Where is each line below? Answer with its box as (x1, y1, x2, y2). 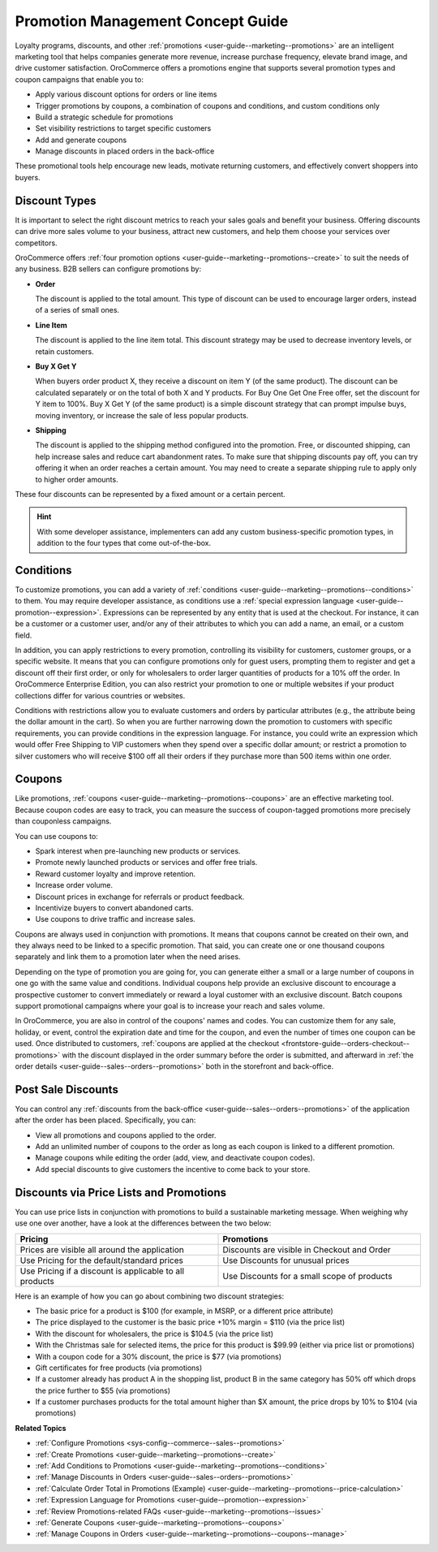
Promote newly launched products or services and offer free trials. (35, 858, 258, 867)
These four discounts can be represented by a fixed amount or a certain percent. (15, 489, 286, 499)
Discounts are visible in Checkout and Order (222, 1243, 391, 1255)
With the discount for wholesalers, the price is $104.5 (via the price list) (35, 1329, 273, 1338)
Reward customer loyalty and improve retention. (35, 869, 196, 879)
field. (15, 630, 32, 640)
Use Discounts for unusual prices (222, 1255, 350, 1266)
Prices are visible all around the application (19, 1243, 184, 1255)
